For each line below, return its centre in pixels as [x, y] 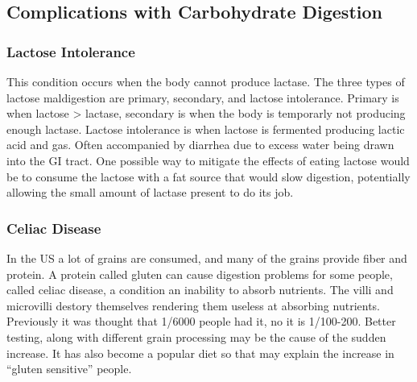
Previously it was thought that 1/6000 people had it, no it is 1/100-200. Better [201, 321]
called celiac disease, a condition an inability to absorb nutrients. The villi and [200, 290]
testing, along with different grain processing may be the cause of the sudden [196, 336]
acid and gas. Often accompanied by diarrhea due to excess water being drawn [200, 145]
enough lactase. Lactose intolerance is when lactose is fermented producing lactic [206, 129]
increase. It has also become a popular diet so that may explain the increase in [200, 353]
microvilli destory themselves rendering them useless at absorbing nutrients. [194, 305]
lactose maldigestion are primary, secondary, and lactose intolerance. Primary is [203, 97]
